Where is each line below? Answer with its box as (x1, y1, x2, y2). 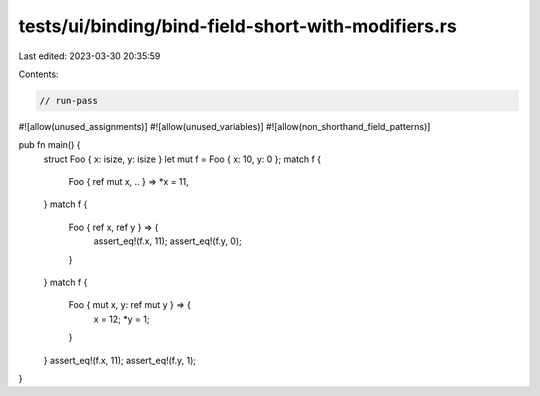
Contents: (18, 68, 59, 80)
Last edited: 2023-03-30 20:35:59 (18, 50, 161, 62)
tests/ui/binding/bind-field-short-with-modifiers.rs (18, 15, 457, 37)
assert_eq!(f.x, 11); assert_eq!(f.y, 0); (93, 235, 242, 247)
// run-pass (39, 95, 99, 106)
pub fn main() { (18, 139, 81, 151)
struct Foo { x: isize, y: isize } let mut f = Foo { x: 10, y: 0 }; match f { (43, 153, 322, 165)
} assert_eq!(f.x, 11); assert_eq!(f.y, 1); (43, 354, 197, 366)
